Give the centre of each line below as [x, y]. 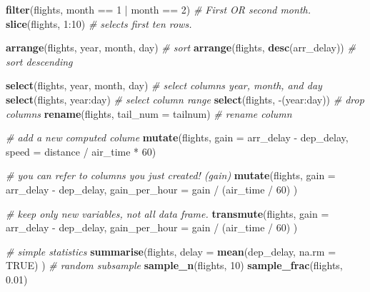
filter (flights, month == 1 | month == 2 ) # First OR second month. [158, 9]
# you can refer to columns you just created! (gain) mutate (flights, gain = [171, 175]
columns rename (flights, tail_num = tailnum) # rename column [149, 113]
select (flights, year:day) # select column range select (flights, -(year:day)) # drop [185, 99]
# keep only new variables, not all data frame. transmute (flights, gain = [167, 213]
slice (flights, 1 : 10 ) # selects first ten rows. [99, 23]
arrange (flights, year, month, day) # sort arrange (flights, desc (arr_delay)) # [181, 47]
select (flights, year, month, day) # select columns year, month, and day [164, 85]
